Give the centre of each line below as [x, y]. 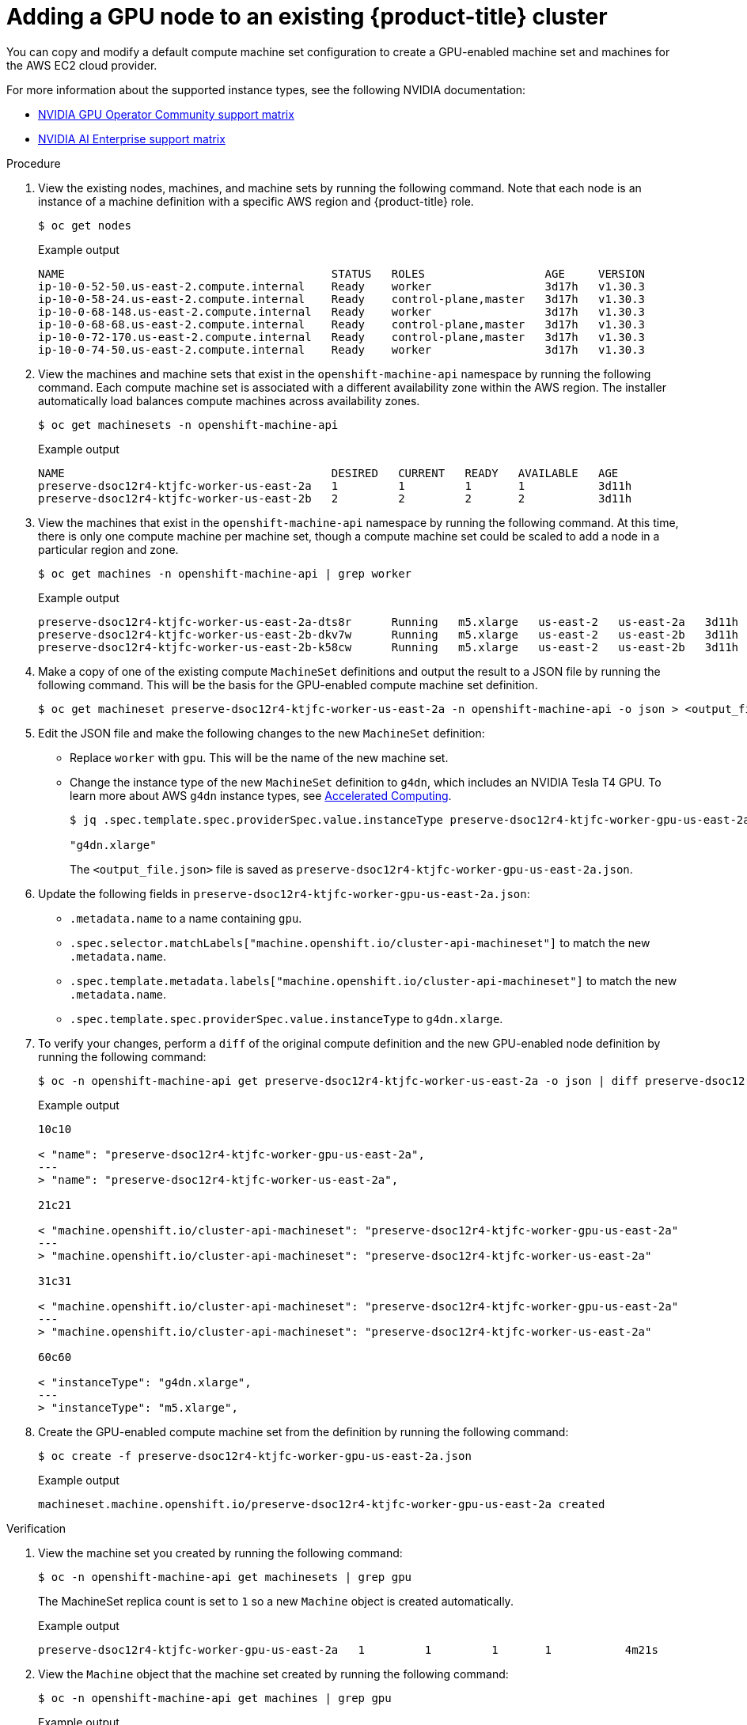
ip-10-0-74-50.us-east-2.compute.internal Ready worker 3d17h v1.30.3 [342, 349]
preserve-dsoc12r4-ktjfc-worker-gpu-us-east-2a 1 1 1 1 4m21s [348, 1649]
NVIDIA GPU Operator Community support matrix [166, 114]
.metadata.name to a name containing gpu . [186, 918]
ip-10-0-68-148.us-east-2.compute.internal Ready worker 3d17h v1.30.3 [342, 311]
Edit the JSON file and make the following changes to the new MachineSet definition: [262, 733]
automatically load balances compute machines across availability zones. [229, 400]
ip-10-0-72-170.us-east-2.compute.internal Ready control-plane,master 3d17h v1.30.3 [342, 337]
